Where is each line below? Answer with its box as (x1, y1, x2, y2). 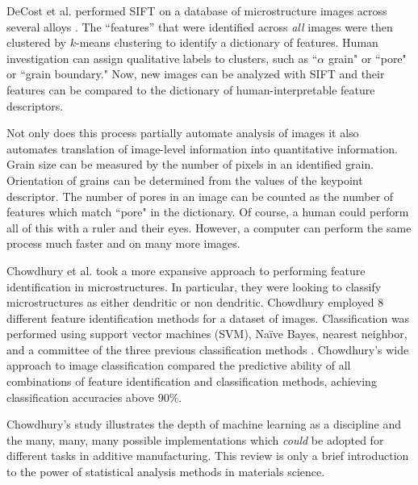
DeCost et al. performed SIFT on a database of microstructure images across (6, 2, 387, 19)
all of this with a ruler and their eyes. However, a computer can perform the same (6, 219, 412, 236)
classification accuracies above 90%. (6, 388, 182, 405)
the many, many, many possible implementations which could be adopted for (6, 431, 384, 448)
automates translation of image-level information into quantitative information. (6, 140, 398, 157)
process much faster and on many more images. (6, 235, 240, 252)
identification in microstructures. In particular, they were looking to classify (6, 278, 382, 295)
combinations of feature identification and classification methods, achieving (6, 373, 377, 390)
